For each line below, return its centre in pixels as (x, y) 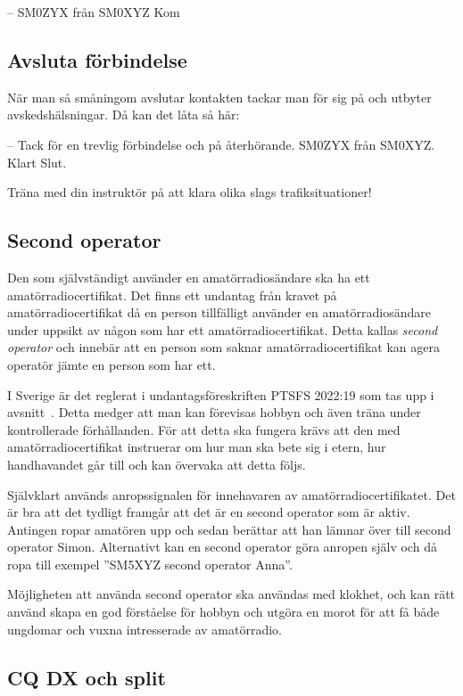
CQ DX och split (87, 677)
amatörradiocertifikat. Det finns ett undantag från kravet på (172, 295)
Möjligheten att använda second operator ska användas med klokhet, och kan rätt (231, 594)
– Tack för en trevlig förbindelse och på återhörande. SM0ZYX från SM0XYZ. (221, 144)
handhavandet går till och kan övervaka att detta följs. (157, 464)
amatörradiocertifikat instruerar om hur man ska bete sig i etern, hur (197, 447)
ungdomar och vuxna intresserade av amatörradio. (145, 629)
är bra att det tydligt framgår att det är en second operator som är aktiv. (209, 512)
